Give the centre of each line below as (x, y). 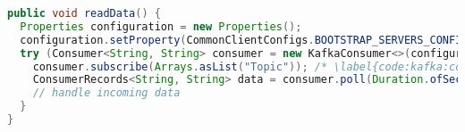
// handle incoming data (106, 93)
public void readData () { (84, 13)
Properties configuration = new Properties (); (161, 26)
